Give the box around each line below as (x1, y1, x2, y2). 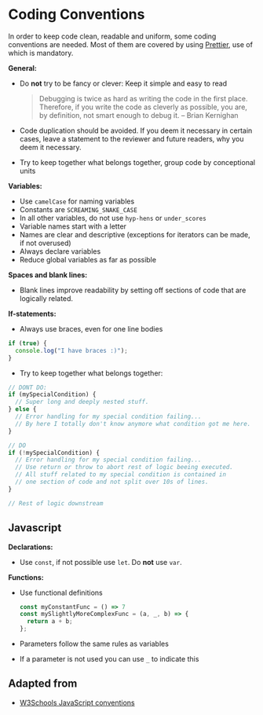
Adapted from (8, 677, 78, 691)
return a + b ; (27, 618, 73, 625)
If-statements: (8, 309, 57, 318)
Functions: (8, 572, 45, 582)
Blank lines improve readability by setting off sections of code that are (19, 285, 247, 295)
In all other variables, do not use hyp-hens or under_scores (19, 213, 206, 222)
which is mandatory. (8, 48, 74, 57)
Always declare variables (19, 246, 101, 256)
